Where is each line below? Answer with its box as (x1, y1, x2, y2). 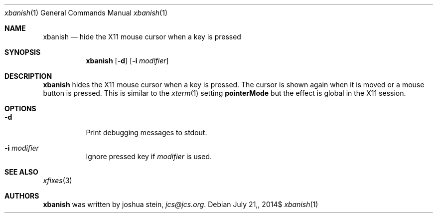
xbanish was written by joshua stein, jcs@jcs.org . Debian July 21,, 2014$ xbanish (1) (43, 200, 318, 209)
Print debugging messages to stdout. (86, 128, 207, 137)
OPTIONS (4, 104, 36, 113)
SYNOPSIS (4, 48, 41, 56)
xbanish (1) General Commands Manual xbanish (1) (4, 8, 168, 17)
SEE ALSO (4, 168, 38, 176)
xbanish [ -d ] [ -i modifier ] (86, 56, 169, 65)
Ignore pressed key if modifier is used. (86, 152, 212, 161)
